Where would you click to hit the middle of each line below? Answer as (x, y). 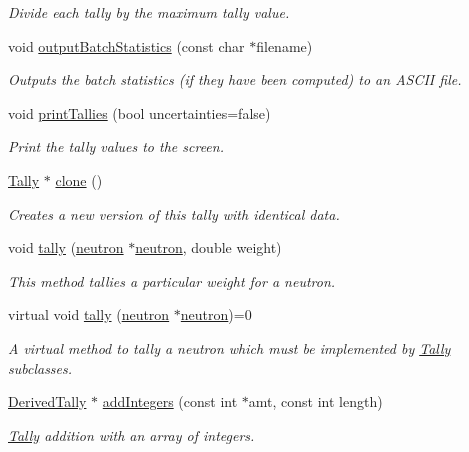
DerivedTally (47, 401)
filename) (284, 45)
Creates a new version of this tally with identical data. (174, 213)
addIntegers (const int (170, 401)
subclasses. (40, 367)
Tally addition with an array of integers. (131, 434)
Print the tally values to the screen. (116, 146)
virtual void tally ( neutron (89, 314)
